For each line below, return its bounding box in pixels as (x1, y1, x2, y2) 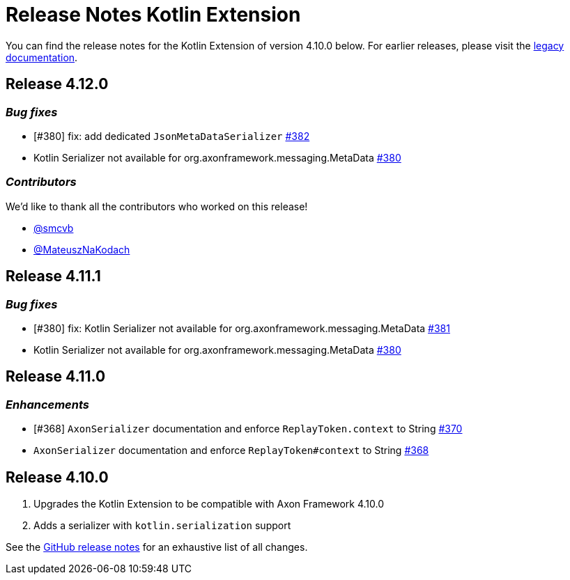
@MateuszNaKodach (33, 243, 130, 256)
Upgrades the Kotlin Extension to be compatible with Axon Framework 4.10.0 (33, 498, 385, 510)
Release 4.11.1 (6, 267, 101, 285)
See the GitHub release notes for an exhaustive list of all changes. (6, 541, 308, 553)
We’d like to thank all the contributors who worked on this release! (6, 200, 308, 212)
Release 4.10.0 (6, 468, 109, 486)
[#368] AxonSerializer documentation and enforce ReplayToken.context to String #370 (33, 423, 463, 435)
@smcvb (33, 221, 74, 234)
